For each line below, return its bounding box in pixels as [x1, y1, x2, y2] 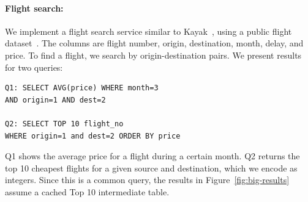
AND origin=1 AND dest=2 [5, 95, 106, 104]
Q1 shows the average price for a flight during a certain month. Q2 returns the [5, 150, 300, 162]
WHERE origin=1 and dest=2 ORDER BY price [5, 131, 181, 140]
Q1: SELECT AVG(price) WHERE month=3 [5, 84, 159, 93]
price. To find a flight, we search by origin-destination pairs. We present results [5, 48, 302, 61]
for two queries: [5, 60, 63, 73]
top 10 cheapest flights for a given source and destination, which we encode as [5, 161, 298, 174]
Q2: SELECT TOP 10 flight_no [5, 119, 124, 128]
